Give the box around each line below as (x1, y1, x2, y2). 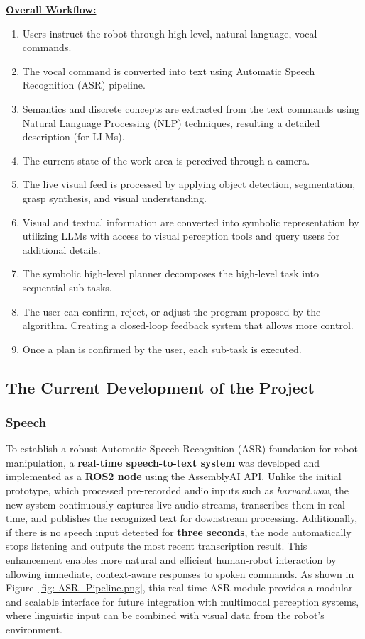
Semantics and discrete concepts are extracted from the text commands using (22, 101, 359, 116)
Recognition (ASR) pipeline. (22, 77, 146, 92)
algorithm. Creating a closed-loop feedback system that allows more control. (22, 318, 354, 333)
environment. (6, 622, 62, 636)
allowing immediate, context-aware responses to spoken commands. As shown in (6, 566, 354, 581)
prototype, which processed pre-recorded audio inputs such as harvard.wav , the (6, 483, 349, 498)
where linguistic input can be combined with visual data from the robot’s (6, 608, 325, 623)
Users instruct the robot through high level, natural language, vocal (22, 26, 317, 40)
